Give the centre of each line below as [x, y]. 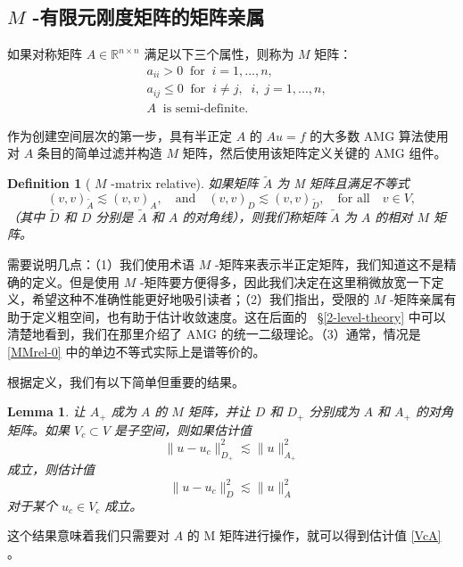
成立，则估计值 [51, 468]
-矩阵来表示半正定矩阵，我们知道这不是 [329, 264]
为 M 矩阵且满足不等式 [343, 183]
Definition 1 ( [49, 183]
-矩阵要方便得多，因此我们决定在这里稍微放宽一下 [285, 281]
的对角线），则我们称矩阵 [254, 216]
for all [354, 198]
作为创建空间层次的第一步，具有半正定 [120, 135]
